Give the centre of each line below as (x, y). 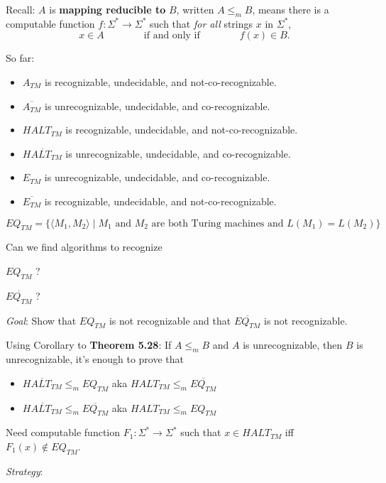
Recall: (21, 9)
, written (195, 9)
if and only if (172, 36)
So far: (20, 58)
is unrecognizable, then (293, 345)
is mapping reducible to (107, 9)
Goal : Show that (41, 320)
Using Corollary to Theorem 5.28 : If (89, 345)
